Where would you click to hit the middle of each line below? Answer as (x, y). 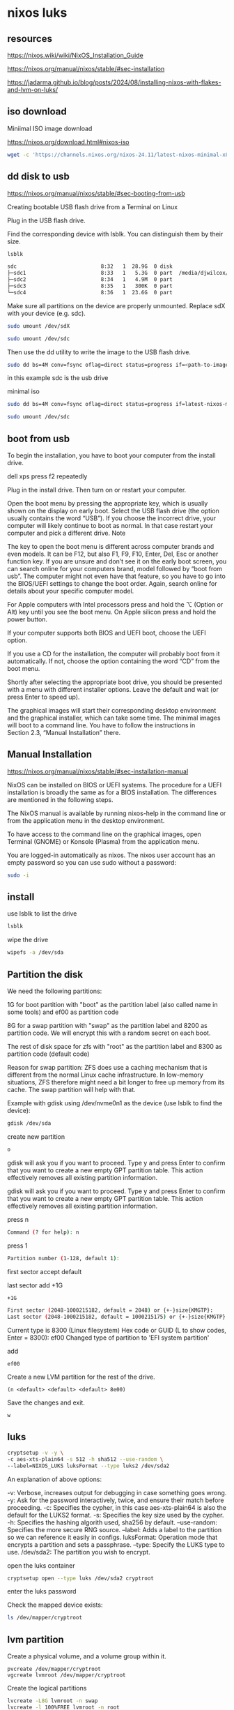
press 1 (17, 1246)
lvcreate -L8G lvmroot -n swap (53, 1701)
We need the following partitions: (55, 991)
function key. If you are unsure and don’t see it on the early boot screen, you (117, 561)
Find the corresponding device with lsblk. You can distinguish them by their (115, 234)
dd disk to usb (38, 177)
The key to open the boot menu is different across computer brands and (111, 546)
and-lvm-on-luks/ (33, 90)
